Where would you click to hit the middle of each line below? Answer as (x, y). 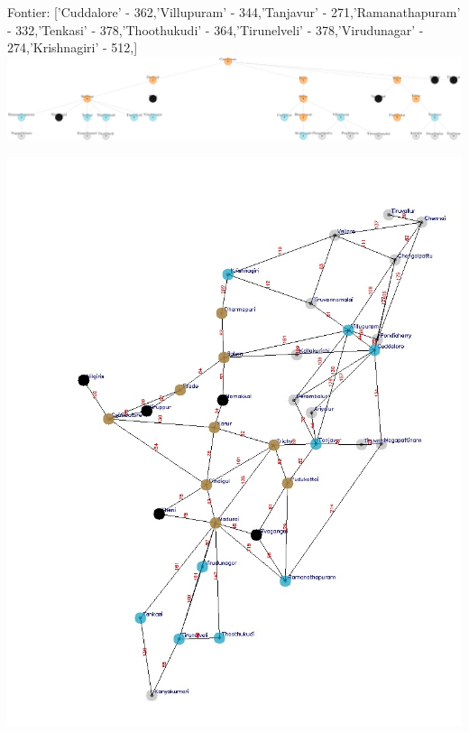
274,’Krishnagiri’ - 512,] (73, 47)
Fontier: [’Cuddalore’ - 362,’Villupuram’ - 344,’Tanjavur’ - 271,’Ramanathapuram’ (234, 12)
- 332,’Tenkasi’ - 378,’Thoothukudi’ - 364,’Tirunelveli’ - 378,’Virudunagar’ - (216, 29)
